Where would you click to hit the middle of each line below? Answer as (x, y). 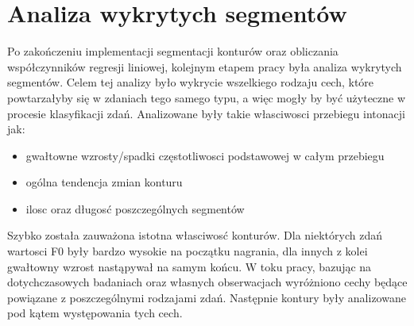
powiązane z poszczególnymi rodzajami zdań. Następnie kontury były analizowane (207, 297)
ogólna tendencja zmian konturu (104, 182)
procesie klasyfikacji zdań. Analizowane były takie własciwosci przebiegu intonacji (206, 113)
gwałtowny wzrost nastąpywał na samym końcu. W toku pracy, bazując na (190, 266)
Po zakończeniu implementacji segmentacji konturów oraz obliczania (173, 51)
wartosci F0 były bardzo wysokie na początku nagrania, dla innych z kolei (188, 251)
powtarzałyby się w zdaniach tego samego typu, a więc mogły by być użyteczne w (207, 97)
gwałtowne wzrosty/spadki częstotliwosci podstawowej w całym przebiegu (205, 155)
